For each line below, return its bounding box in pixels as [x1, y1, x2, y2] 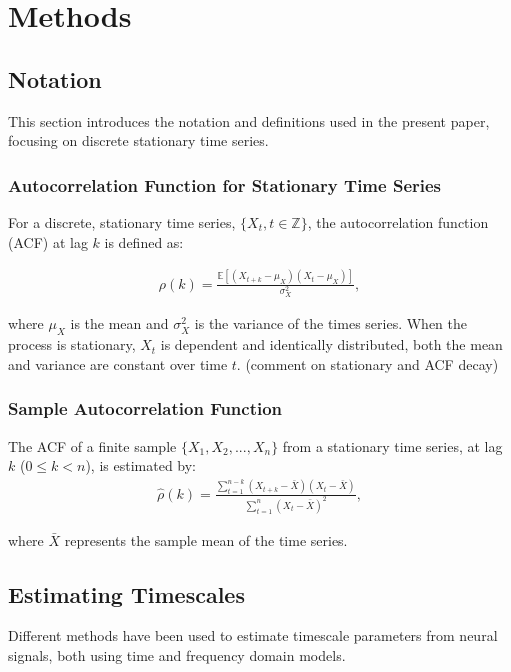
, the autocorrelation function [307, 211, 489, 232]
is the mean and [70, 313, 169, 334]
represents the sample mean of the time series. [64, 529, 348, 550]
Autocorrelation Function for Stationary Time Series [8, 172, 442, 197]
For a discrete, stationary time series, [8, 211, 236, 232]
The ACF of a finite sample [8, 435, 177, 456]
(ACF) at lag [8, 231, 88, 252]
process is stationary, [8, 334, 136, 355]
